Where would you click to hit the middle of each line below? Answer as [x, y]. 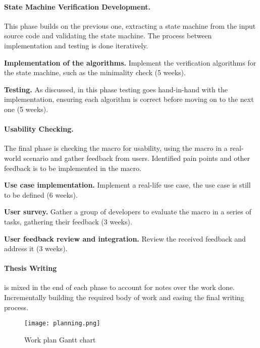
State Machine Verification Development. [77, 6]
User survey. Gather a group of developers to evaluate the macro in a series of [128, 212]
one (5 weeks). [26, 109]
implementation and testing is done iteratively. [76, 45]
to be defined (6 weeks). [41, 194]
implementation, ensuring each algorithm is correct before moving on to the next [129, 99]
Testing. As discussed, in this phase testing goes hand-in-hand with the [116, 89]
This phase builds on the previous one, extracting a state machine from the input [130, 25]
